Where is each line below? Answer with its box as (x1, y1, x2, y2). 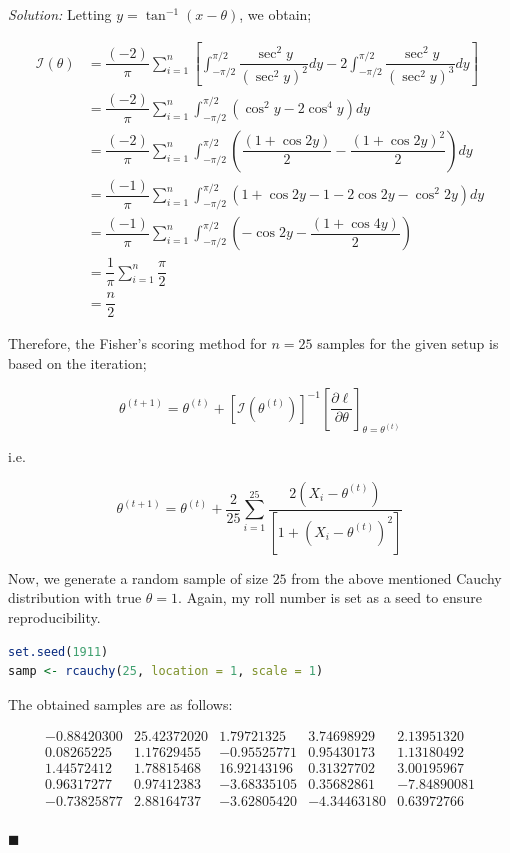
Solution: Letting (8, 4, 112, 24)
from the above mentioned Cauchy (291, 567, 502, 588)
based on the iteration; (8, 352, 147, 373)
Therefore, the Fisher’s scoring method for (8, 333, 267, 354)
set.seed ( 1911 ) (8, 644, 109, 659)
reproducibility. (8, 606, 101, 627)
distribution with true (8, 587, 142, 608)
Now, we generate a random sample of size (8, 567, 268, 588)
